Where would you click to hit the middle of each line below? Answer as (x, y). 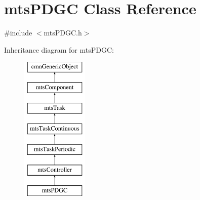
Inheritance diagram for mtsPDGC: (59, 49)
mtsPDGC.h (63, 33)
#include (18, 33)
